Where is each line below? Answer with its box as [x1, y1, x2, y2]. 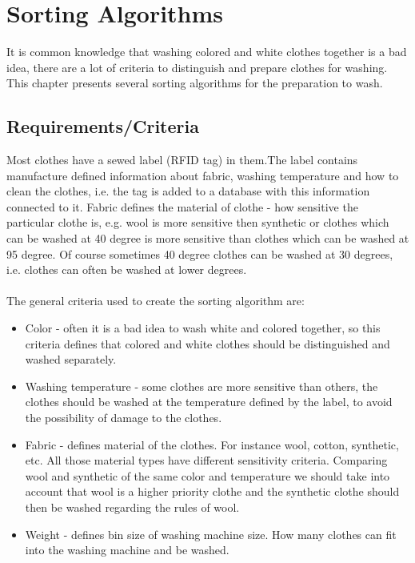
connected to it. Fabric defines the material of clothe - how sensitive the [6, 198, 358, 215]
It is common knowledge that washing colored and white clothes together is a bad [6, 43, 407, 60]
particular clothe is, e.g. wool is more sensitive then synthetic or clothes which [6, 214, 389, 231]
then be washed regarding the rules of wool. [25, 498, 240, 515]
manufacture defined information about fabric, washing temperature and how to [6, 167, 399, 183]
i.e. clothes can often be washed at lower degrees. [6, 261, 247, 278]
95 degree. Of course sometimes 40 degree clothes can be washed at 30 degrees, [6, 245, 393, 262]
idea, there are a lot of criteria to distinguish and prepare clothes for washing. [6, 58, 388, 75]
